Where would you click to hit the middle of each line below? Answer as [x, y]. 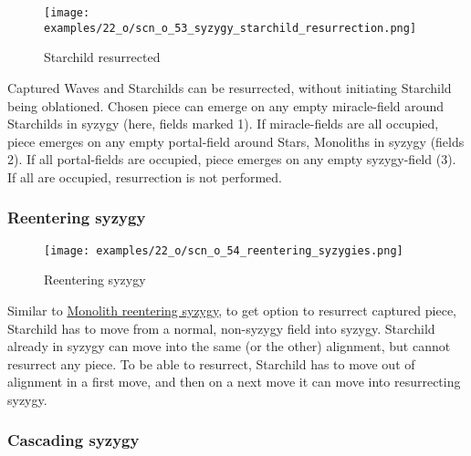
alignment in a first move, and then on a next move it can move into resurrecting [234, 382]
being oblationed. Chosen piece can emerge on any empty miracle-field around [226, 105]
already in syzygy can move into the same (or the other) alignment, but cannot [229, 346]
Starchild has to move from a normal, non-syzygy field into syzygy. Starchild [221, 328]
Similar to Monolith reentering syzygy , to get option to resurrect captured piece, [232, 310]
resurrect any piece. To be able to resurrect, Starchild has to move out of [211, 363]
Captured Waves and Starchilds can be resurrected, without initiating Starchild [230, 87]
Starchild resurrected [102, 57]
